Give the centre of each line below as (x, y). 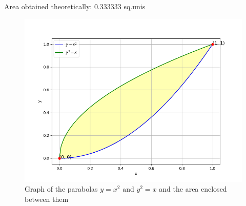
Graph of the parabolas (61, 189)
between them (47, 199)
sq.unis (135, 6)
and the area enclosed (193, 189)
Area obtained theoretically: (48, 6)
